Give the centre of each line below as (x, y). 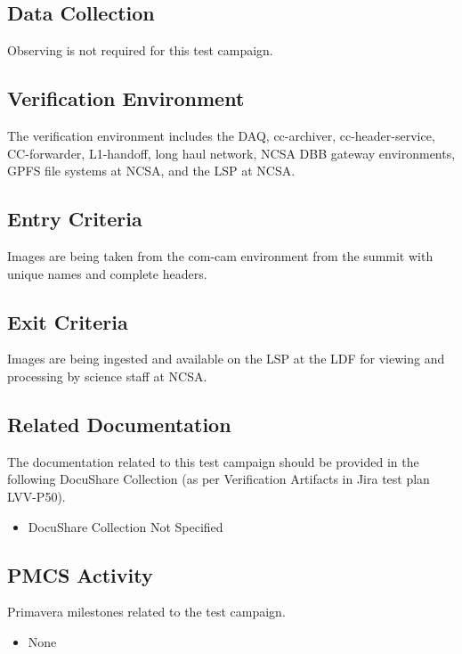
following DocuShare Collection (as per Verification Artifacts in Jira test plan (219, 479)
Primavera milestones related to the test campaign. (146, 612)
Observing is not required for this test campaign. (140, 50)
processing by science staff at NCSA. (107, 376)
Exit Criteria (68, 321)
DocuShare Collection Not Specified (126, 526)
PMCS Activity (80, 574)
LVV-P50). (36, 496)
